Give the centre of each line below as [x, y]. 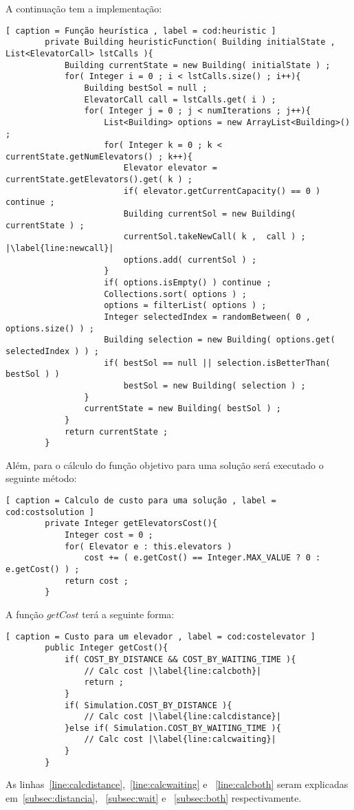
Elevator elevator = [170, 168]
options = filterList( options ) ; [185, 306]
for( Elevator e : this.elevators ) [148, 546]
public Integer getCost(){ [107, 648]
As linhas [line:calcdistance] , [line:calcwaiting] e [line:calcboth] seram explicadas [177, 784]
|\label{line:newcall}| [60, 249]
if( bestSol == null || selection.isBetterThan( [217, 363]
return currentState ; [116, 431]
